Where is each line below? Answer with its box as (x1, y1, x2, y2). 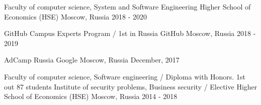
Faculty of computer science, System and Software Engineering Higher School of (4, 1, 251, 11)
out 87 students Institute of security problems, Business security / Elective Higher (4, 81, 257, 91)
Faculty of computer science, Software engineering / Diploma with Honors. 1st (4, 71, 245, 81)
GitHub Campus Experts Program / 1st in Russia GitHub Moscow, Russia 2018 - (4, 28, 256, 38)
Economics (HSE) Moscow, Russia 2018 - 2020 (4, 11, 147, 21)
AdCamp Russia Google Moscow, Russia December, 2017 (4, 54, 180, 65)
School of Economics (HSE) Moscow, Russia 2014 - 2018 (4, 91, 178, 101)
